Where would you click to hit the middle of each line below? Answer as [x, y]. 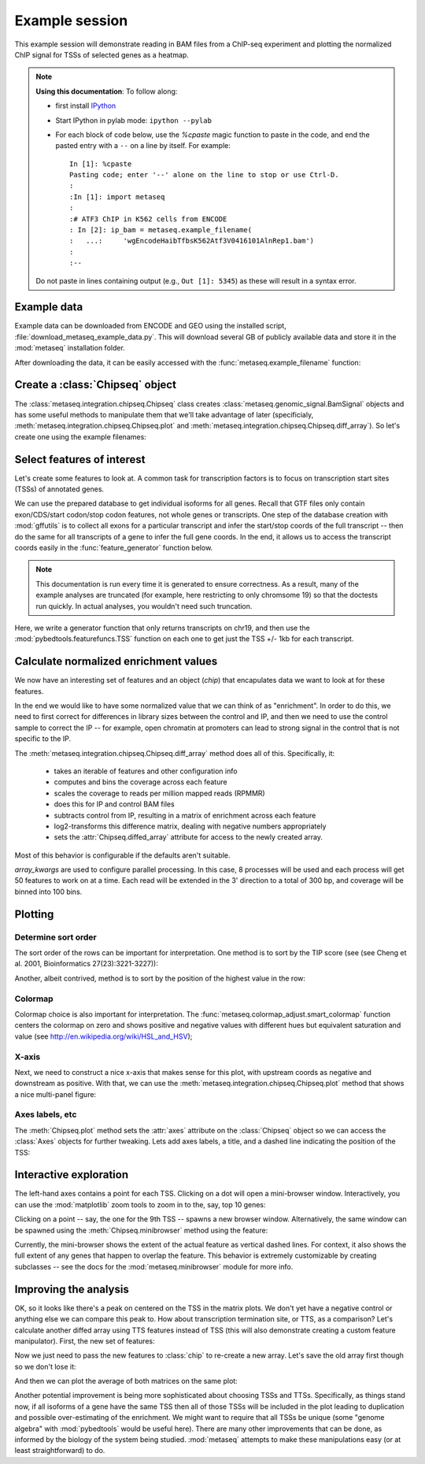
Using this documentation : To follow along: [107, 91]
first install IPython [86, 106]
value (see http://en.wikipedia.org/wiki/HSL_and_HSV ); [103, 1036]
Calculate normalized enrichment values [116, 662]
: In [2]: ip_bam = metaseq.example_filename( [161, 230]
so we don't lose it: [45, 1366]
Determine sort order [56, 937]
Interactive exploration [72, 1175]
